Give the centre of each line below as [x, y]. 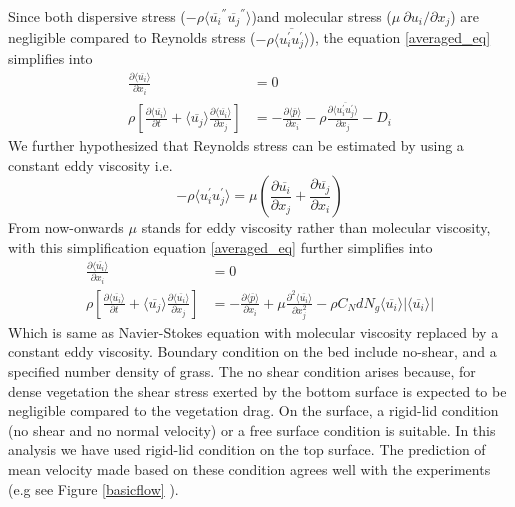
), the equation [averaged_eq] [400, 37]
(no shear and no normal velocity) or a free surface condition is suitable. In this [252, 429]
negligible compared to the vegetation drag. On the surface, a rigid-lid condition [253, 410]
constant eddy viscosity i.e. [90, 164]
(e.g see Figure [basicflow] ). [93, 488]
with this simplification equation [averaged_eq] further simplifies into [220, 246]
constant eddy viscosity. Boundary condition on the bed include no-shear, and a [252, 351]
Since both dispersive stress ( [97, 16]
